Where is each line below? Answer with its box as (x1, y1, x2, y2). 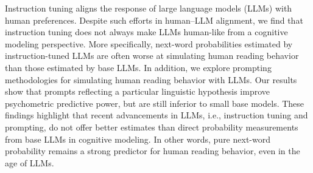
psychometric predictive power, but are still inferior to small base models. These (5, 97, 304, 109)
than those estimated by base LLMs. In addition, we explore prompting (5, 61, 272, 73)
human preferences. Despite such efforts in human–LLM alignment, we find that (5, 13, 303, 26)
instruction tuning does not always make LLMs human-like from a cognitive (5, 25, 288, 38)
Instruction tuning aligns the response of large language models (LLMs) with (5, 2, 292, 14)
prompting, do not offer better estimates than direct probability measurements (5, 120, 298, 133)
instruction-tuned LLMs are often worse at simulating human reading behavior (5, 49, 299, 62)
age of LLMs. (5, 156, 54, 169)
